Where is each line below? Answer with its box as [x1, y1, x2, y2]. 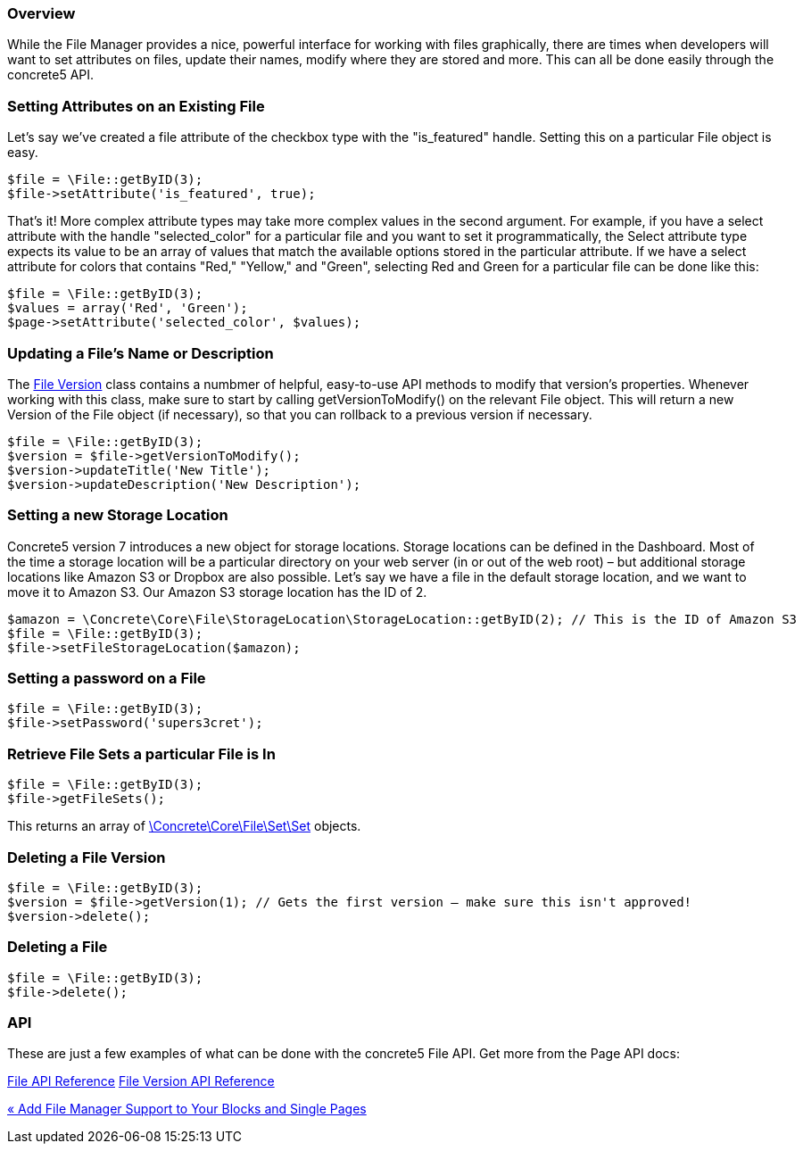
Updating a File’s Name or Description [7, 344, 274, 362]
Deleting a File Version [7, 848, 166, 866]
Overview [7, 4, 76, 22]
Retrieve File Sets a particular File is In [7, 744, 276, 763]
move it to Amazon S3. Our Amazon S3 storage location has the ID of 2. [7, 584, 427, 600]
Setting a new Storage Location [7, 506, 228, 525]
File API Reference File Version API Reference [7, 1073, 275, 1089]
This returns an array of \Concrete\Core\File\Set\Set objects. [7, 818, 361, 834]
